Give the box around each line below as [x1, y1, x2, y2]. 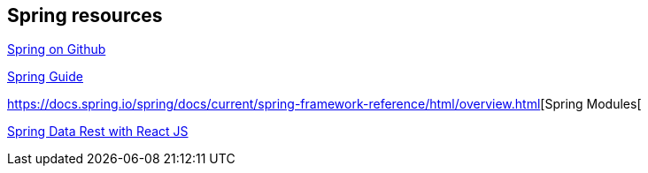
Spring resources [7, 4, 163, 26]
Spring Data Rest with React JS [7, 124, 189, 139]
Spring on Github [7, 41, 106, 57]
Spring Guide [7, 69, 83, 85]
